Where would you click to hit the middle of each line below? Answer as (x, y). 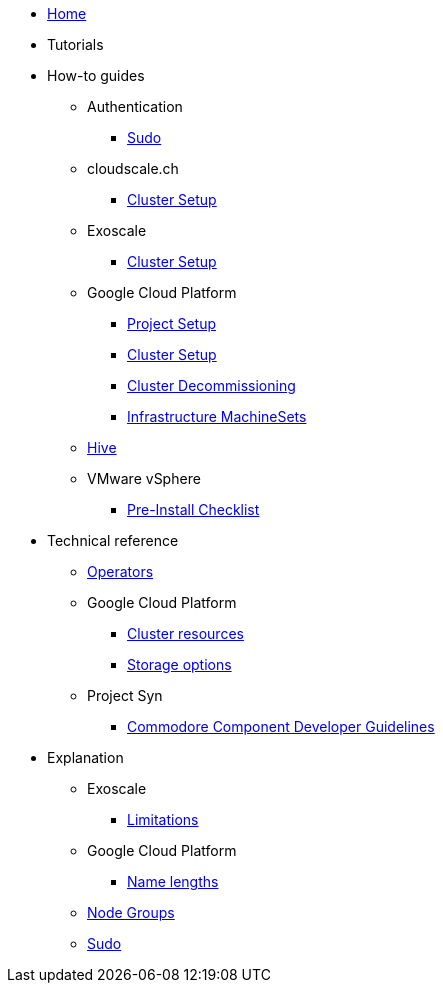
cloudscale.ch (133, 168)
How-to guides (96, 75)
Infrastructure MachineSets (217, 416)
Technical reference (113, 540)
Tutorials (75, 44)
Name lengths (173, 881)
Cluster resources (185, 633)
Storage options (179, 664)
